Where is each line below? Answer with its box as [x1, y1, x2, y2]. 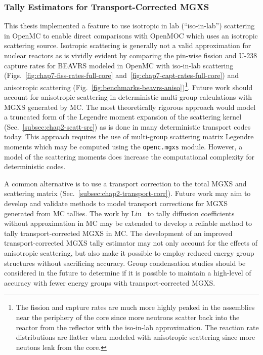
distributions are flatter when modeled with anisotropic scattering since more [16, 332, 255, 342]
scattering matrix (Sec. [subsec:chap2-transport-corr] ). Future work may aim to [4, 188, 251, 199]
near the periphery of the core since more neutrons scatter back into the [16, 311, 240, 322]
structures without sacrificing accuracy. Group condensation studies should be [4, 257, 246, 268]
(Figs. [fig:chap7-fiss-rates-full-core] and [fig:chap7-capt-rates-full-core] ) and [4, 70, 239, 81]
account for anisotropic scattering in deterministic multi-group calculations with [4, 92, 252, 102]
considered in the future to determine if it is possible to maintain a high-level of [4, 267, 251, 278]
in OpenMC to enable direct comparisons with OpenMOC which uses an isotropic [4, 30, 258, 41]
